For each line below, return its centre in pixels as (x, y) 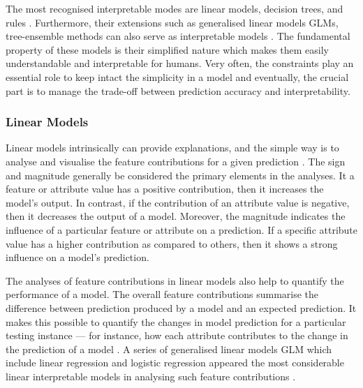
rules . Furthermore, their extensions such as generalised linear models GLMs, (172, 22)
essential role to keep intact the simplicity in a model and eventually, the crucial (177, 76)
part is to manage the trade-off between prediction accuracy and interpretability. (178, 90)
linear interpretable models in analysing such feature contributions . (151, 376)
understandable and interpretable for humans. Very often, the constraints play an (180, 63)
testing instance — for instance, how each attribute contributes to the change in (177, 335)
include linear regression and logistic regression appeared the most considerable (175, 363)
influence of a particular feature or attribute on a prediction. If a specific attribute (182, 229)
